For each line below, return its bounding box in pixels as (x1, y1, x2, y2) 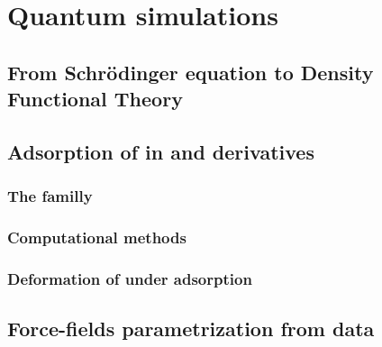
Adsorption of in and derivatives (7, 137, 314, 165)
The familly (7, 185, 93, 207)
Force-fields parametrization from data (7, 315, 375, 342)
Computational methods (7, 226, 186, 249)
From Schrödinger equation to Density (7, 58, 374, 86)
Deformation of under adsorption (7, 267, 252, 289)
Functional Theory (7, 85, 183, 113)
